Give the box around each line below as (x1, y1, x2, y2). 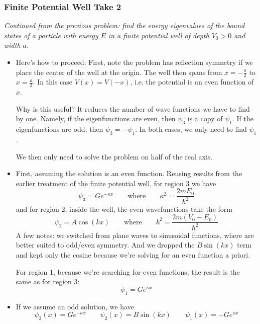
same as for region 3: (16, 276, 80, 287)
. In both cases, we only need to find (135, 124, 247, 134)
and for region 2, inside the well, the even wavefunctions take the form (16, 203, 232, 214)
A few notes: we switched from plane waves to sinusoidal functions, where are (16, 229, 254, 240)
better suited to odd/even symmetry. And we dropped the (16, 239, 195, 250)
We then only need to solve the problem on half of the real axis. (16, 151, 213, 161)
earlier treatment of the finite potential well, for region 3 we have (16, 178, 216, 188)
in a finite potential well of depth (108, 30, 209, 40)
